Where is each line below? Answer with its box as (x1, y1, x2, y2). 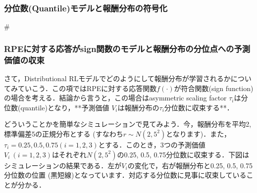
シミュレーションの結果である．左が (4, 160, 122, 170)
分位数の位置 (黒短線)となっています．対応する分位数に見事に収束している (4, 170, 247, 180)
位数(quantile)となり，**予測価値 (4, 102, 109, 112)
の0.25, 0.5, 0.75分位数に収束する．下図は (117, 149, 250, 159)
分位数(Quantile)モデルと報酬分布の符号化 (4, 1, 168, 14)
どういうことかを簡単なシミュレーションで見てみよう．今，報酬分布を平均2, (4, 119, 252, 129)
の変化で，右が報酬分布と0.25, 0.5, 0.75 (127, 160, 253, 170)
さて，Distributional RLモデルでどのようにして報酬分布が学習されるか (4, 73, 231, 83)
